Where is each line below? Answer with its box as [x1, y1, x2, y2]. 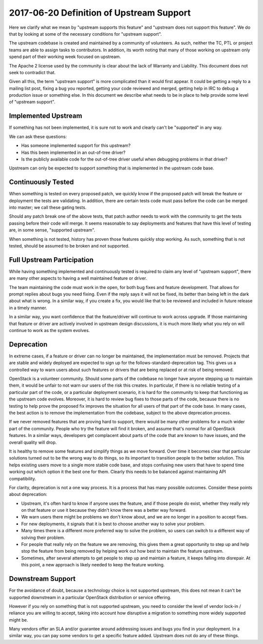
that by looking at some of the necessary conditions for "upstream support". [9, 31, 162, 37]
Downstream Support [9, 575, 76, 583]
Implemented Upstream [9, 112, 82, 120]
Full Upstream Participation [9, 255, 94, 264]
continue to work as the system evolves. [9, 327, 90, 333]
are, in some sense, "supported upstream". [9, 227, 95, 233]
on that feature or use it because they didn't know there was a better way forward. [21, 507, 187, 513]
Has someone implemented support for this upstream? [21, 143, 131, 148]
